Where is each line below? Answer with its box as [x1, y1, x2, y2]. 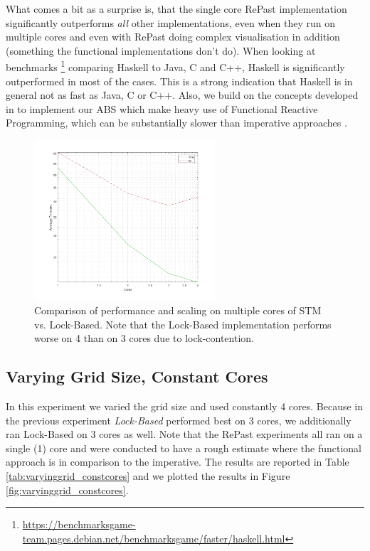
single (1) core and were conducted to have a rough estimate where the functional [6, 440, 361, 455]
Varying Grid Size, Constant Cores [6, 365, 268, 387]
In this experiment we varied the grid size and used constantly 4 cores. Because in [6, 399, 364, 414]
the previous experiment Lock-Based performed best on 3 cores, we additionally [6, 412, 351, 427]
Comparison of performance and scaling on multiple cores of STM [34, 303, 322, 318]
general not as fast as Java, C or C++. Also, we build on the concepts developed [6, 87, 359, 102]
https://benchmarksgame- [22, 517, 136, 532]
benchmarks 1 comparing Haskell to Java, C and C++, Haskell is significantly [6, 58, 345, 75]
